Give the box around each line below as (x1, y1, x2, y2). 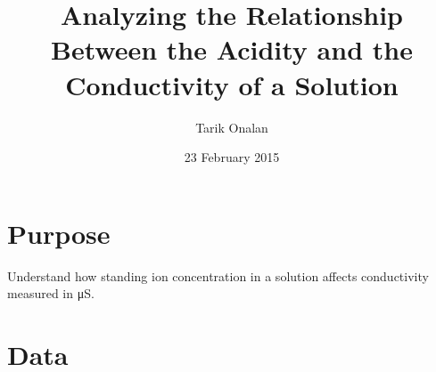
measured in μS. (7, 284, 95, 303)
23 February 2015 (184, 148, 280, 166)
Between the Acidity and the (51, 31, 413, 68)
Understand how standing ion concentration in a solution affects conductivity (7, 266, 429, 285)
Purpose (7, 214, 111, 251)
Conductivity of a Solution (65, 66, 399, 102)
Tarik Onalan (195, 117, 268, 136)
